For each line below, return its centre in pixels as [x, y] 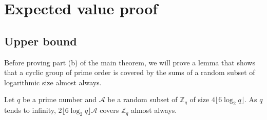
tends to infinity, [30, 110]
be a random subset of [142, 99]
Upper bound [41, 41]
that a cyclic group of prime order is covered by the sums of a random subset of [130, 72]
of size [199, 99]
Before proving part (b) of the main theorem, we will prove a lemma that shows [130, 62]
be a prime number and [59, 99]
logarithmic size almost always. [53, 82]
